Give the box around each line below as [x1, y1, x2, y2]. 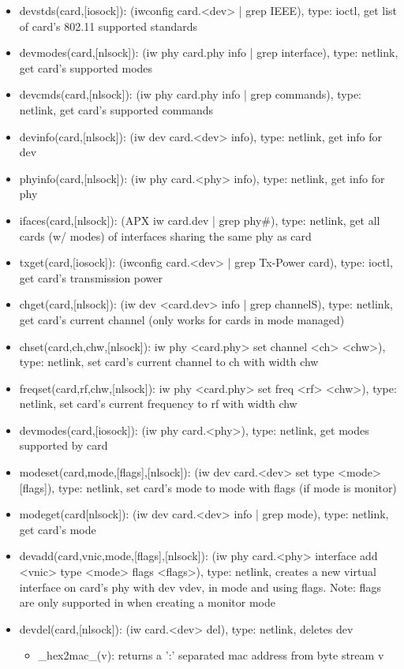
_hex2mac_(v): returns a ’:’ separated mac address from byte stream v [38, 647, 384, 663]
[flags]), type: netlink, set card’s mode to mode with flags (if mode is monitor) [19, 479, 397, 495]
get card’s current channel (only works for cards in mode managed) [19, 311, 345, 327]
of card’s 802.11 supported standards [19, 17, 198, 34]
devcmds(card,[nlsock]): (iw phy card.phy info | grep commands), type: [19, 86, 362, 103]
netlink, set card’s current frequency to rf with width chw [19, 395, 297, 412]
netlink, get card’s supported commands [19, 101, 214, 118]
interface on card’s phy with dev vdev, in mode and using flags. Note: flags [19, 578, 381, 595]
